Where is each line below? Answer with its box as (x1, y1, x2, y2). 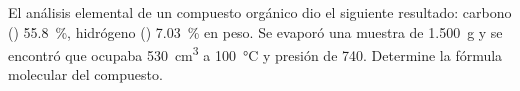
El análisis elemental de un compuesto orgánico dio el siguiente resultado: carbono (8, 2, 512, 22)
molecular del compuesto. (8, 64, 163, 85)
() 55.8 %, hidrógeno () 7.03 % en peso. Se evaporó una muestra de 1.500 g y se (8, 21, 503, 42)
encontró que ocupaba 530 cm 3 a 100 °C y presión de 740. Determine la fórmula (8, 42, 503, 65)
